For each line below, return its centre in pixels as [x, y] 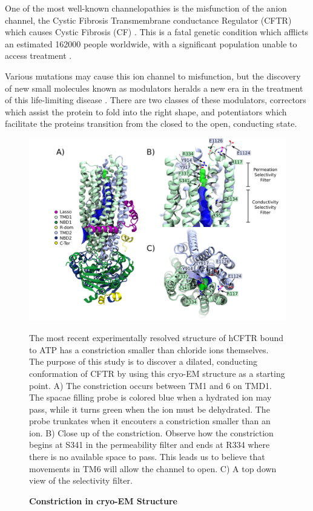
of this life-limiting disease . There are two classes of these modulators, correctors [156, 100]
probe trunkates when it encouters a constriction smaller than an [150, 421]
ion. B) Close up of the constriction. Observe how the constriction [151, 432]
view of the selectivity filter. [81, 480]
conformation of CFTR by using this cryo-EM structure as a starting [157, 373]
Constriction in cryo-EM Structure [103, 500]
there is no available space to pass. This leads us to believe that [147, 457]
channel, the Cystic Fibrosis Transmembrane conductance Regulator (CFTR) [148, 20]
